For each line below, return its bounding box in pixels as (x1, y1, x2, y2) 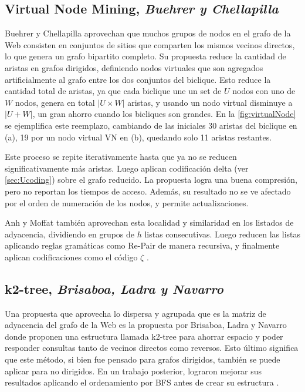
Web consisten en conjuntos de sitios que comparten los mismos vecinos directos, (5, 38, 295, 51)
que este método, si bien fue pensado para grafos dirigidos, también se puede (5, 353, 280, 366)
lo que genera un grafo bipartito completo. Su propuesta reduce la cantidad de (5, 50, 286, 62)
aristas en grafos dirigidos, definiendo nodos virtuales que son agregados (5, 61, 263, 73)
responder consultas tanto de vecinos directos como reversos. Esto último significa (5, 341, 299, 354)
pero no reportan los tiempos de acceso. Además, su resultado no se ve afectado (5, 185, 291, 197)
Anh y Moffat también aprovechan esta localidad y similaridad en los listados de (5, 216, 294, 229)
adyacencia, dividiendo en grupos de (5, 227, 135, 240)
